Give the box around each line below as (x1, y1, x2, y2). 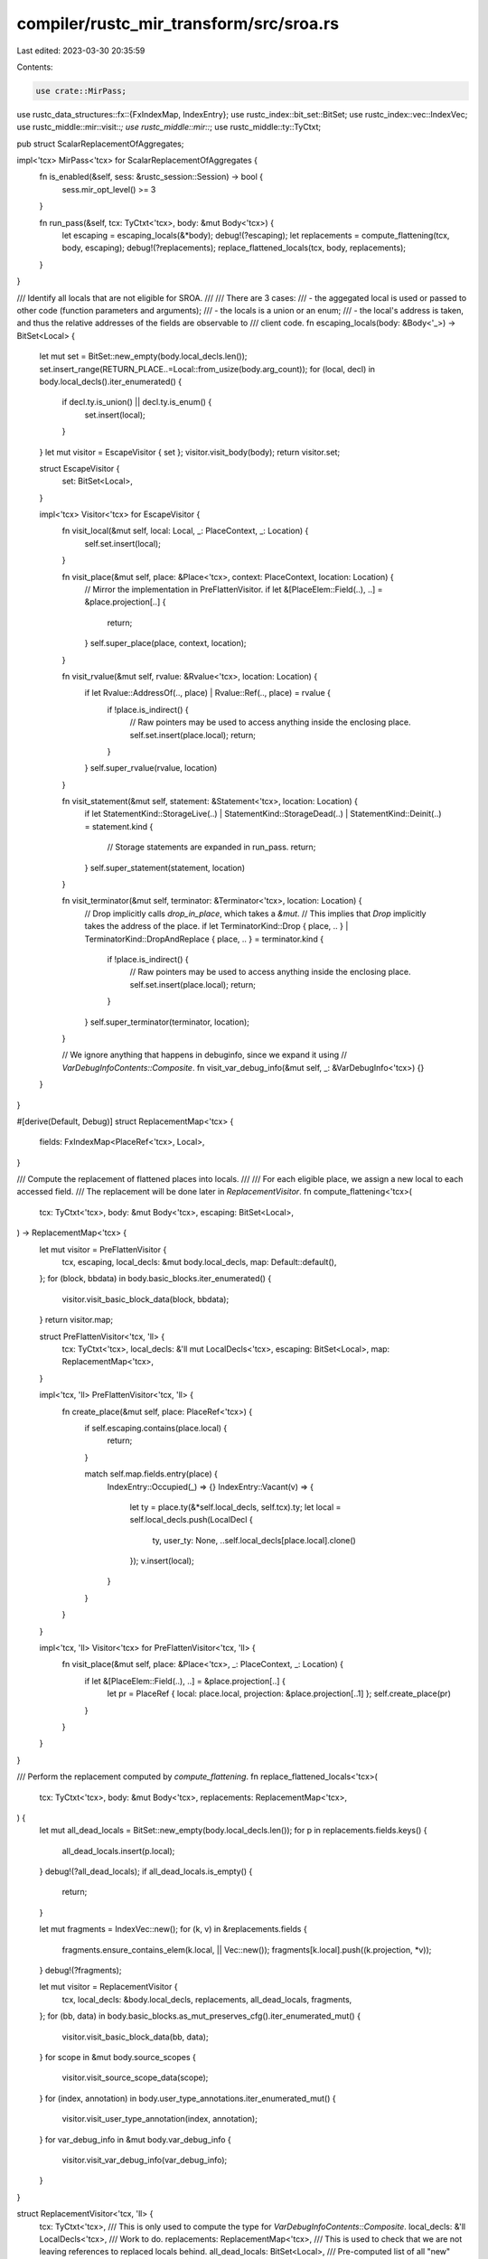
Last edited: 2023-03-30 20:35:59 (16, 45, 145, 56)
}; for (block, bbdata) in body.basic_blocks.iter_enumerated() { (39, 1273, 272, 1284)
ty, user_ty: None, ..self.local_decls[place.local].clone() (152, 1534, 356, 1545)
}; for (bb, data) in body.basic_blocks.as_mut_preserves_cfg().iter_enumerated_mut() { (39, 2011, 361, 2021)
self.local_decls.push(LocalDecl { (129, 1514, 253, 1525)
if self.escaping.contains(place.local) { (84, 1422, 228, 1433)
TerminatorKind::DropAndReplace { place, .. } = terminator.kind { (84, 933, 324, 944)
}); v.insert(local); (129, 1555, 194, 1567)
